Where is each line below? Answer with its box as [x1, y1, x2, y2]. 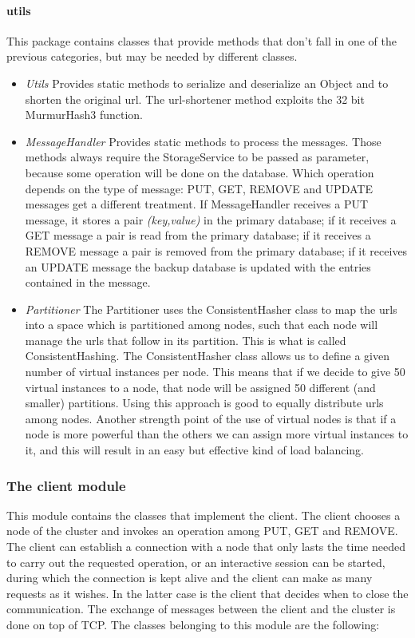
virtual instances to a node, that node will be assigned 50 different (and [25, 378, 376, 395]
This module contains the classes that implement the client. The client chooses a [6, 506, 401, 523]
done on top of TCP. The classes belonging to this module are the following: [6, 616, 380, 633]
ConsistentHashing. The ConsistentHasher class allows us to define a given [25, 347, 389, 364]
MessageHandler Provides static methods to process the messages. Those [25, 133, 381, 149]
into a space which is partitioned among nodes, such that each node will [25, 316, 378, 333]
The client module [6, 475, 126, 495]
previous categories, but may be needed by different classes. [6, 48, 298, 65]
